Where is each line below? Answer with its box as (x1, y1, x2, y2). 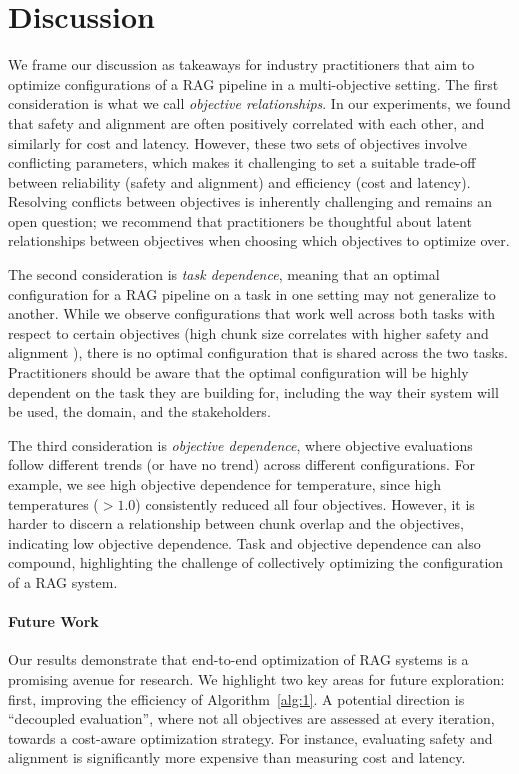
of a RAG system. (8, 571, 118, 592)
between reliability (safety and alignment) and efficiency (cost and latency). (8, 171, 471, 192)
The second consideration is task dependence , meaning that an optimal (8, 264, 440, 285)
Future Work (8, 611, 99, 632)
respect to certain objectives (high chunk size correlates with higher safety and (8, 322, 489, 343)
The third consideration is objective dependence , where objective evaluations (8, 434, 473, 455)
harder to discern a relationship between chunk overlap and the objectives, (8, 513, 464, 534)
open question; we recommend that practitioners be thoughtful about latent (8, 210, 472, 231)
